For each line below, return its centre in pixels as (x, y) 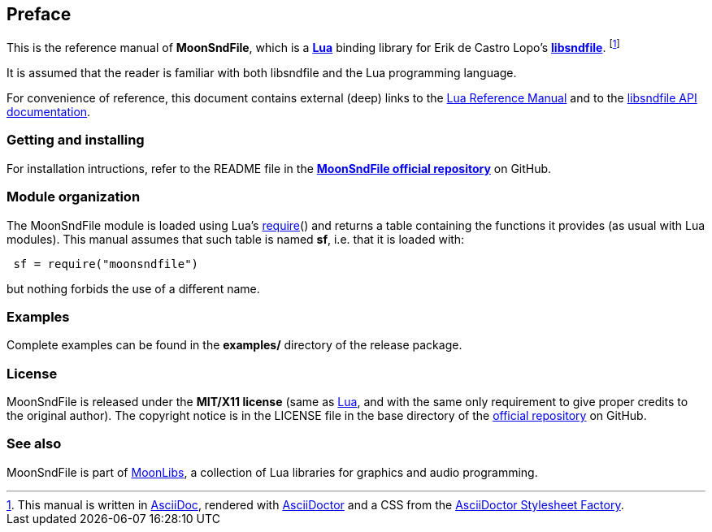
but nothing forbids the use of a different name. (133, 288)
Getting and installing (76, 140)
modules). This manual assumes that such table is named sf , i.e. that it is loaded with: (236, 239)
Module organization (74, 197)
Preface (39, 14)
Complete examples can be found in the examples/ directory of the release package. (234, 345)
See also (34, 444)
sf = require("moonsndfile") (106, 264)
